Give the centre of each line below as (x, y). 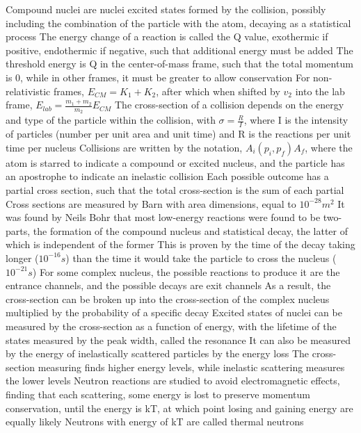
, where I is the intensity (296, 120)
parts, (18, 230)
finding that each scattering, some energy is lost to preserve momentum (158, 394)
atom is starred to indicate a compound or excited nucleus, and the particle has (175, 162)
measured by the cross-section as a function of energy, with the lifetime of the (171, 326)
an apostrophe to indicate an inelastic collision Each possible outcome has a (167, 176)
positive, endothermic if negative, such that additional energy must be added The (179, 50)
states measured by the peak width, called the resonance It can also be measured (178, 340)
